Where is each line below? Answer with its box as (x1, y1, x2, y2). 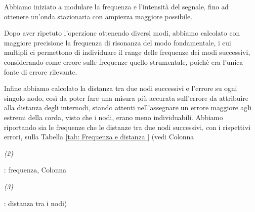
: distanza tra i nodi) (4, 198, 67, 208)
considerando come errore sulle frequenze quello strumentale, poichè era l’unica (4, 56, 243, 67)
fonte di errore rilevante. (4, 66, 77, 77)
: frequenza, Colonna (4, 165, 67, 175)
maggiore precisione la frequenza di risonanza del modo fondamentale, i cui (4, 37, 231, 47)
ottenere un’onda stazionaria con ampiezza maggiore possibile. (4, 11, 193, 21)
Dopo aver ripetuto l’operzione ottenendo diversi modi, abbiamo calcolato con (4, 28, 240, 38)
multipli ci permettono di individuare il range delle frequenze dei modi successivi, (4, 47, 250, 57)
